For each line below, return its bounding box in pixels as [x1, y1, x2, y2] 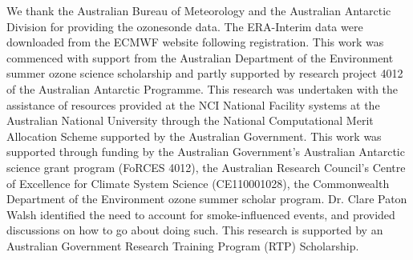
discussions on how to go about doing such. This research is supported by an [6, 222, 383, 238]
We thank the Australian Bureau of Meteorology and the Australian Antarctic [6, 2, 391, 18]
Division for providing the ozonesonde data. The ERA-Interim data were [6, 18, 363, 34]
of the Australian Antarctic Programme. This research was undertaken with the [6, 80, 399, 97]
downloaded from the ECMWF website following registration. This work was [6, 34, 384, 50]
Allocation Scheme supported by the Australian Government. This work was [6, 127, 382, 144]
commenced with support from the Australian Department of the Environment [6, 49, 394, 66]
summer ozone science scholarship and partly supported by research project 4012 [6, 65, 403, 82]
